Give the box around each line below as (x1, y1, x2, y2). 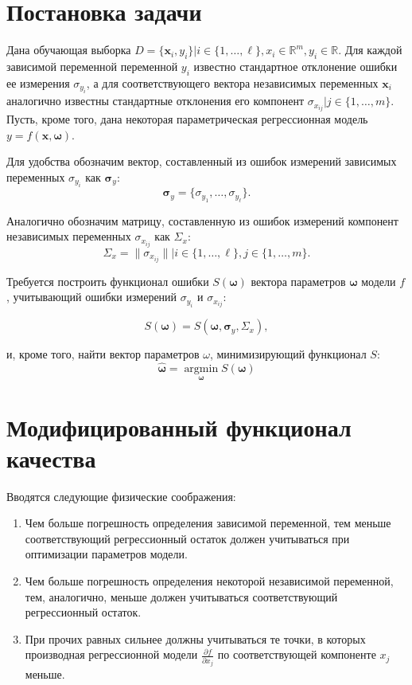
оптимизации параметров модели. (25, 546, 188, 562)
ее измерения (6, 74, 70, 91)
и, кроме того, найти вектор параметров (6, 346, 200, 362)
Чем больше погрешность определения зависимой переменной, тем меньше (25, 515, 391, 531)
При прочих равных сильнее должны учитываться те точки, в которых (25, 630, 366, 647)
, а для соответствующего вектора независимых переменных (86, 74, 379, 91)
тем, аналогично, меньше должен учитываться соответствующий (25, 588, 338, 605)
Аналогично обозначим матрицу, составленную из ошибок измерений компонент (6, 212, 398, 229)
